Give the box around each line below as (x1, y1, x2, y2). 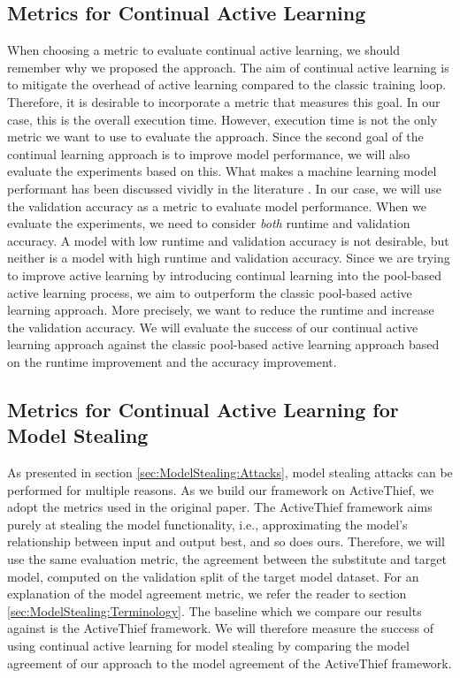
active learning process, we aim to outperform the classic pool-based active (7, 283, 412, 301)
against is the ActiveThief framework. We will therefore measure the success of (7, 619, 434, 637)
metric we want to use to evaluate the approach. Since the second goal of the (7, 127, 424, 146)
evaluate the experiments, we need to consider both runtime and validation (7, 214, 410, 232)
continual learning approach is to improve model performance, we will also (7, 144, 410, 163)
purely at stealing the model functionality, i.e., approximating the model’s (7, 514, 408, 533)
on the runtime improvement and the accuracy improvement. (7, 352, 337, 370)
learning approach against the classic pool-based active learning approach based (7, 335, 440, 354)
